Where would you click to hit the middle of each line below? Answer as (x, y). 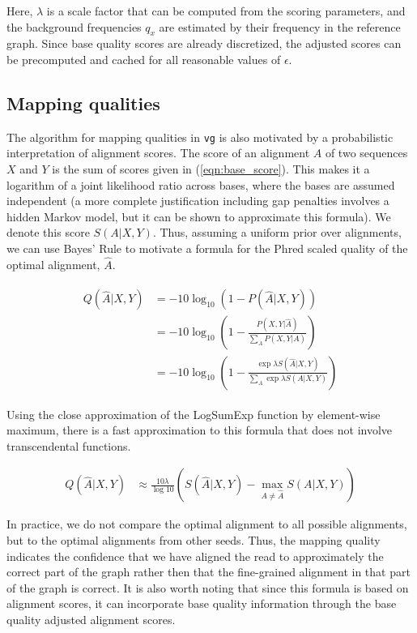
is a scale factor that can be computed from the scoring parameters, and (226, 11)
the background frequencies (74, 26)
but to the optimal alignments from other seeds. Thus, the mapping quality (194, 539)
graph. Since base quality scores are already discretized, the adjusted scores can (204, 43)
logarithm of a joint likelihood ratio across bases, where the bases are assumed (201, 184)
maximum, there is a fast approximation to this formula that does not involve (200, 430)
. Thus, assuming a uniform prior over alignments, (277, 232)
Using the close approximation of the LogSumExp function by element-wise (194, 414)
